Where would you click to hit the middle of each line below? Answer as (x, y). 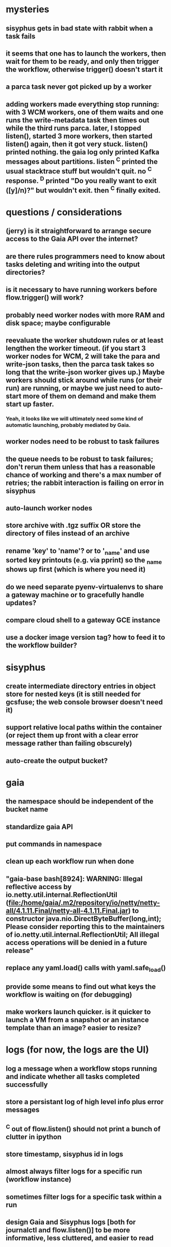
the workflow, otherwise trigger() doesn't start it (84, 69)
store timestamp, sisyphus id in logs (65, 1154)
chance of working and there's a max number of (84, 475)
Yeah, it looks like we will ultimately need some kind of (75, 419)
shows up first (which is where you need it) (76, 569)
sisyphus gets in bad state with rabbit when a (79, 28)
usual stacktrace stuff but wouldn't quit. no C (79, 170)
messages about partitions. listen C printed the (82, 161)
